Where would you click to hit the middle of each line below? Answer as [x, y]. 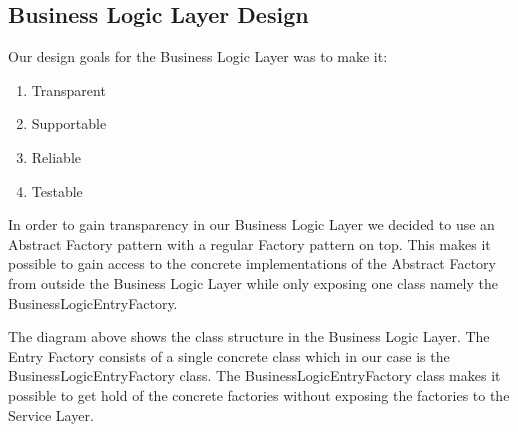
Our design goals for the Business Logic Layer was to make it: [198, 56]
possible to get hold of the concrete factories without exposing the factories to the [259, 394]
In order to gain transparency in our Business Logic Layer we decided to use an [251, 224]
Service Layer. [51, 414]
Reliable [56, 156]
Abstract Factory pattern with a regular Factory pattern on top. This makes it [249, 243]
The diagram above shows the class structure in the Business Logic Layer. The [249, 336]
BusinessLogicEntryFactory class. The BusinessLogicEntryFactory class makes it [254, 375]
